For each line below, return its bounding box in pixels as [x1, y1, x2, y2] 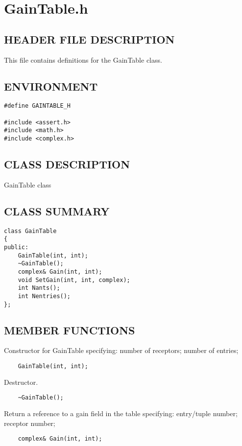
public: [4, 243, 29, 251]
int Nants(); [18, 284, 60, 292]
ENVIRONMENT [4, 78, 98, 94]
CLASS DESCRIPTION [4, 157, 130, 172]
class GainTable [4, 227, 57, 235]
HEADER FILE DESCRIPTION [4, 31, 175, 47]
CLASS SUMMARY [4, 203, 110, 218]
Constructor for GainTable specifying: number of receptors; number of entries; [4, 345, 239, 355]
